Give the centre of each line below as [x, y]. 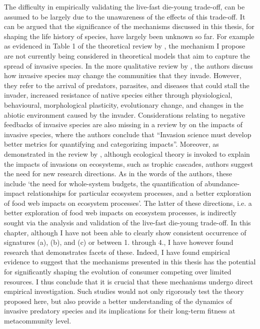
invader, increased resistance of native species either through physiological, [118, 95]
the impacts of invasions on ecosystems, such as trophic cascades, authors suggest [129, 163]
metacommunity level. [38, 320]
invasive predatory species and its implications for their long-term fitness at [120, 311]
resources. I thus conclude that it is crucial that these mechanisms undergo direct [129, 281]
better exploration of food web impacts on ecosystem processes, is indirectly [120, 213]
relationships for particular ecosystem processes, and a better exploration [139, 193]
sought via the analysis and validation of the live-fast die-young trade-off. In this [127, 223]
